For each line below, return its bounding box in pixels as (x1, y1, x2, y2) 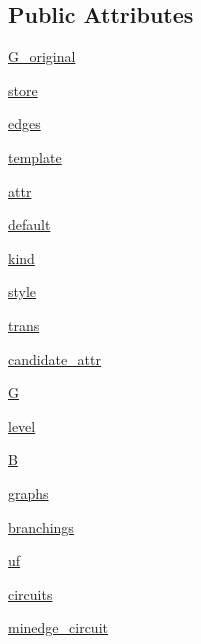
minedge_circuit (8, 617, 108, 638)
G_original (8, 46, 76, 67)
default (8, 214, 51, 235)
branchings (8, 516, 74, 537)
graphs (8, 482, 49, 503)
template (8, 146, 62, 167)
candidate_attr (8, 348, 102, 369)
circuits (8, 583, 53, 604)
